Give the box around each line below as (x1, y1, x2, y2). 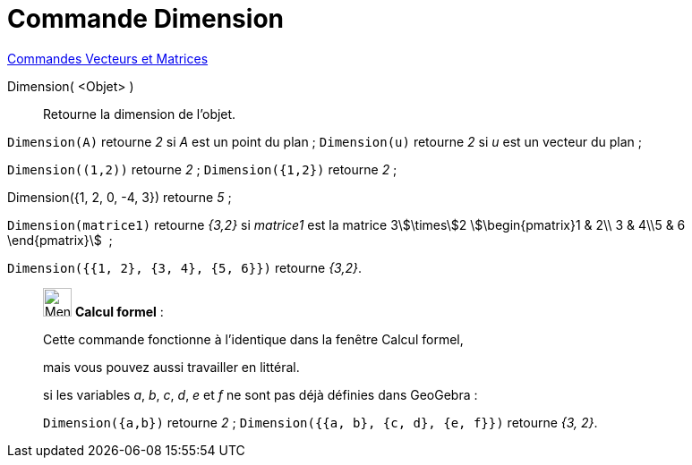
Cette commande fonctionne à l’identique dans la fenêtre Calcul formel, (43, 331, 464, 347)
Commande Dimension (7, 4, 284, 34)
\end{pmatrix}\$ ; (7, 232, 113, 248)
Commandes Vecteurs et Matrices (7, 50, 209, 66)
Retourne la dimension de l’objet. (43, 106, 236, 122)
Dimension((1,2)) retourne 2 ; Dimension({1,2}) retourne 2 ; (7, 161, 397, 177)
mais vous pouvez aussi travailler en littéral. (43, 359, 300, 375)
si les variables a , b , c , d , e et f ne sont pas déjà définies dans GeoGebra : (43, 386, 478, 402)
